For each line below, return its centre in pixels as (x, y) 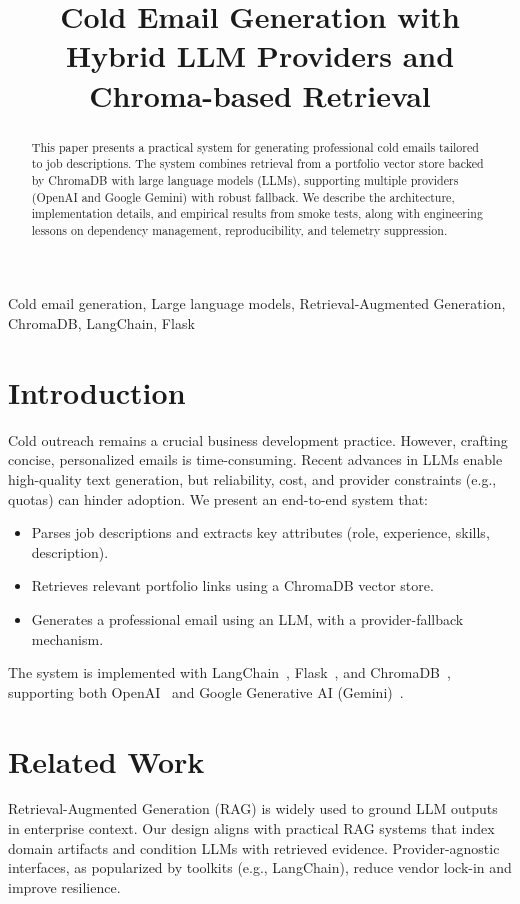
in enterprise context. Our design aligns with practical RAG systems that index (251, 828)
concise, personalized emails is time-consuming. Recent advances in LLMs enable (255, 459)
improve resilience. (64, 886)
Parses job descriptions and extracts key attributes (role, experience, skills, (260, 532)
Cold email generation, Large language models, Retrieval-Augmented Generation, (257, 303)
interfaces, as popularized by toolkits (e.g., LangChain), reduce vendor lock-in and (260, 867)
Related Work (106, 760)
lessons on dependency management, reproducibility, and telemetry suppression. (239, 229)
